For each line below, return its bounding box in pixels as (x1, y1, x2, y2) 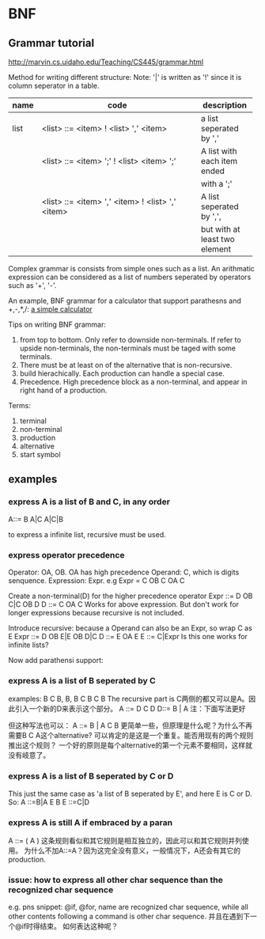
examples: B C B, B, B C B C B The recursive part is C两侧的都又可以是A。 (8, 694, 249, 704)
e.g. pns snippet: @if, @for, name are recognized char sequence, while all (8, 903, 249, 912)
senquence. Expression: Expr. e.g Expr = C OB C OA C (8, 575, 185, 585)
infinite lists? (8, 640, 49, 649)
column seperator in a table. (8, 81, 100, 90)
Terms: (8, 401, 32, 410)
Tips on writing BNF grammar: (8, 320, 107, 329)
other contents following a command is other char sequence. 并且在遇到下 (8, 911, 251, 922)
